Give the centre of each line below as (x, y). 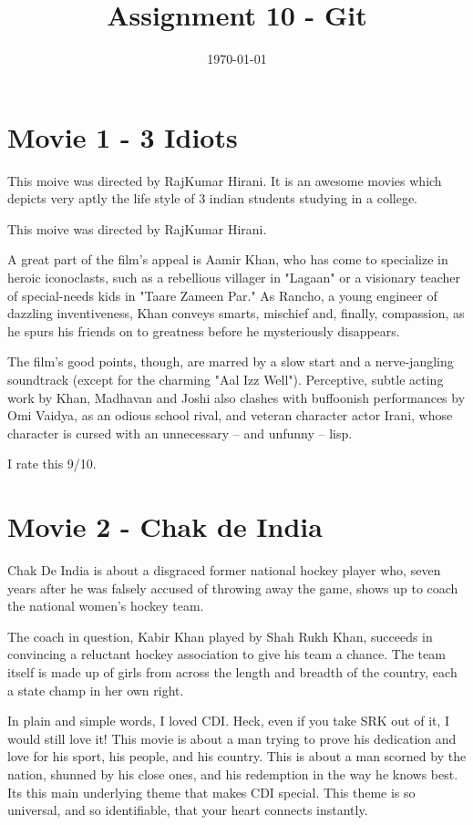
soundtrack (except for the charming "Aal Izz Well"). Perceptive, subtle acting (226, 379)
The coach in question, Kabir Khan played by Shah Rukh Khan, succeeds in (220, 636)
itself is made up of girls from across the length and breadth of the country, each (232, 672)
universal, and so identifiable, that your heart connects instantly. (188, 810)
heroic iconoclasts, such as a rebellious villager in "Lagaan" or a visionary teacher (234, 278)
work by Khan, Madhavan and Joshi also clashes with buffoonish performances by (236, 397)
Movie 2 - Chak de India (165, 526)
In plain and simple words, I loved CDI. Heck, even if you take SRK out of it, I (229, 721)
